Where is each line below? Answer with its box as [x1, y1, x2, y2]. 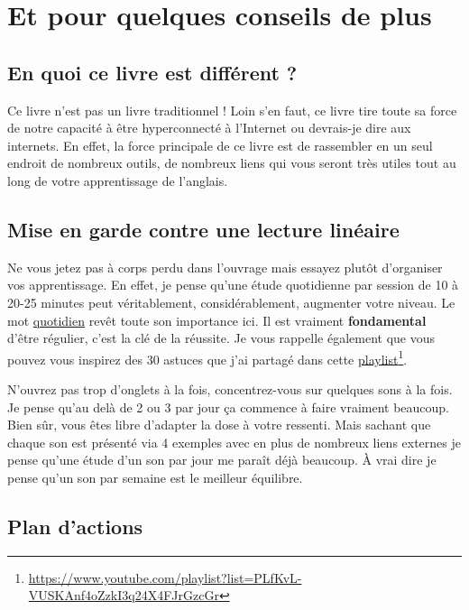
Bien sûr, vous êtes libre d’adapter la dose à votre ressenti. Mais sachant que [7, 415, 431, 434]
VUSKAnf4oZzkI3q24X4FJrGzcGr [28, 586, 219, 605]
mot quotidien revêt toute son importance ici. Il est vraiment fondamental [7, 310, 427, 329]
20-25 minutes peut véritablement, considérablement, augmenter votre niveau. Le [7, 292, 455, 311]
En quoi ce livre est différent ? [7, 58, 298, 86]
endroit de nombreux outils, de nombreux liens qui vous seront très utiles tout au [7, 153, 456, 172]
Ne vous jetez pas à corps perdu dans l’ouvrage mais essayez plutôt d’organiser [7, 257, 443, 276]
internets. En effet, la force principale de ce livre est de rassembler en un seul [7, 135, 433, 154]
